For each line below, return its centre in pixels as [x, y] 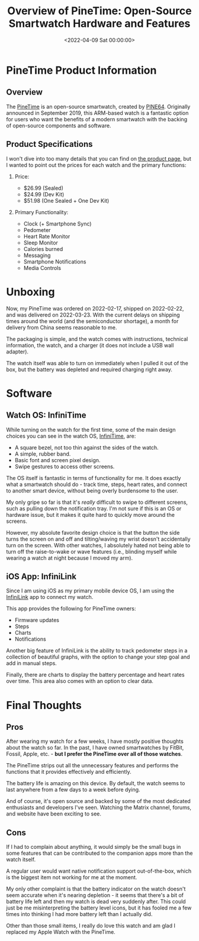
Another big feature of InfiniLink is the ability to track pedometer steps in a [97, 651]
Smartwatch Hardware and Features [99, 23]
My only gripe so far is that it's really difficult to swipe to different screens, [97, 502]
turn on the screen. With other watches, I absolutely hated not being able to [98, 545]
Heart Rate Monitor [47, 236]
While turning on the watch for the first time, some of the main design [91, 429]
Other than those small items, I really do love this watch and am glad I [91, 926]
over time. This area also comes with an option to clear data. [80, 681]
